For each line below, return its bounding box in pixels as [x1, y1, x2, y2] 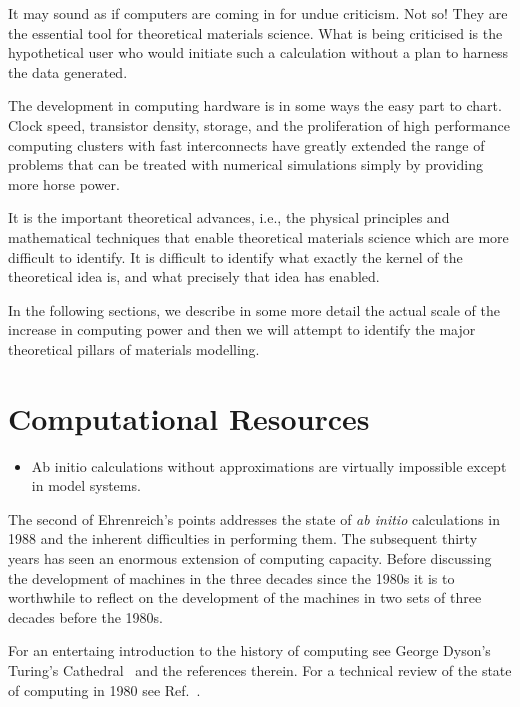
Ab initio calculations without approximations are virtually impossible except [31, 455, 507, 476]
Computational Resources [8, 397, 370, 438]
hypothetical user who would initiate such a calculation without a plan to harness [8, 42, 509, 63]
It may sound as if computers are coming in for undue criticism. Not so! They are [8, 3, 508, 23]
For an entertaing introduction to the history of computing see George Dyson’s [8, 640, 491, 661]
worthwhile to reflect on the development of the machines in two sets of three [8, 587, 482, 608]
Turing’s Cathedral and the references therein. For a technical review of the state [8, 659, 512, 680]
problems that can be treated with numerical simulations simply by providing [8, 154, 483, 175]
